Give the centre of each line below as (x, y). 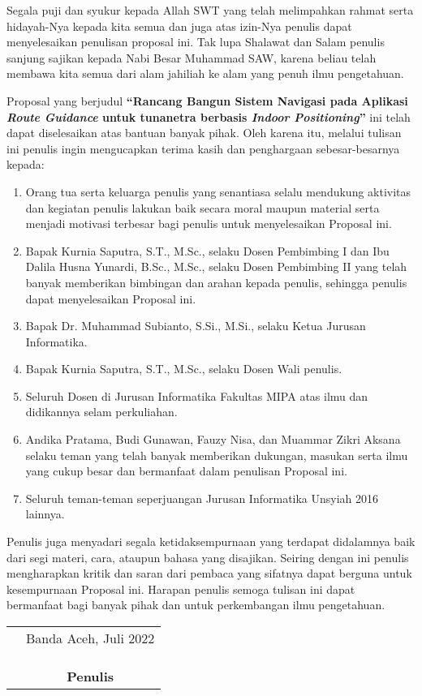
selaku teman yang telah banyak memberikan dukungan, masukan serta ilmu (217, 455)
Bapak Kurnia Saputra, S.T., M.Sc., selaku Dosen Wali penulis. (184, 369)
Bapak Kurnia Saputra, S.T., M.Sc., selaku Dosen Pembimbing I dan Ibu (207, 250)
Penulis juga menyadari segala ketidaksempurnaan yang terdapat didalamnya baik (211, 541)
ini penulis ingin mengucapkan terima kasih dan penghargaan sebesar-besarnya (203, 148)
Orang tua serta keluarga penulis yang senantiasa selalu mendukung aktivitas (218, 191)
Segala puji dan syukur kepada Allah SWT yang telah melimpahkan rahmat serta (210, 10)
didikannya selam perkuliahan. (101, 412)
